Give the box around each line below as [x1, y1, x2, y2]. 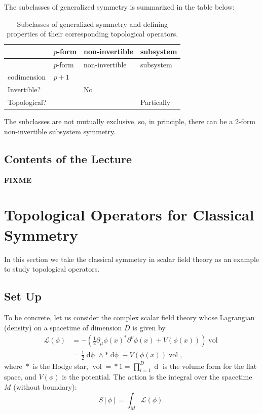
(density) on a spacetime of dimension [4, 322, 122, 332]
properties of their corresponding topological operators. [7, 28, 178, 39]
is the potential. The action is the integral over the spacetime [62, 371, 252, 382]
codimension [8, 71, 46, 82]
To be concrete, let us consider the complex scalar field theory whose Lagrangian [4, 312, 255, 322]
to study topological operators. [4, 264, 100, 274]
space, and [4, 371, 36, 382]
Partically [140, 97, 171, 107]
